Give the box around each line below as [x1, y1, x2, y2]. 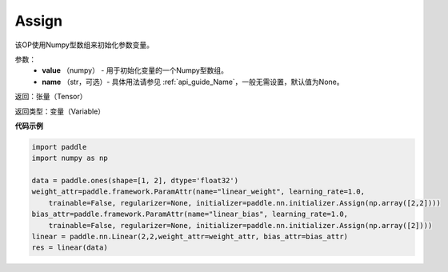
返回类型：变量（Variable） [14, 106, 106, 116]
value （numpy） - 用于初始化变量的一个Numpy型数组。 [42, 66, 228, 75]
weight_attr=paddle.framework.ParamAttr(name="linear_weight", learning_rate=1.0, [31, 187, 366, 196]
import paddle [31, 142, 87, 151]
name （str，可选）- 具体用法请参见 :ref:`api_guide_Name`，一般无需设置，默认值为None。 [42, 77, 344, 86]
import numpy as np [31, 154, 108, 163]
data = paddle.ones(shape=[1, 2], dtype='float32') [31, 176, 239, 186]
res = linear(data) [31, 243, 108, 252]
